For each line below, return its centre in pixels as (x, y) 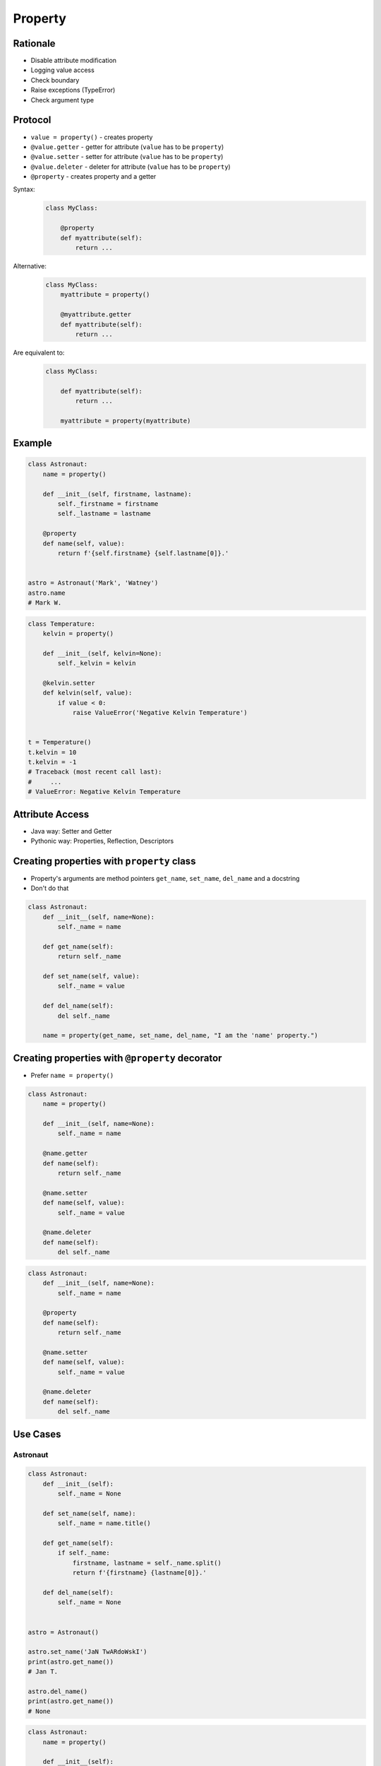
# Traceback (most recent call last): (95, 772)
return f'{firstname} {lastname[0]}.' (140, 1573)
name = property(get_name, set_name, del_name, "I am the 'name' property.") (181, 1036)
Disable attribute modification (73, 61)
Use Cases (37, 1434)
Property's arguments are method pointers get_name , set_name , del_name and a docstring (165, 878)
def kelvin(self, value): (87, 693)
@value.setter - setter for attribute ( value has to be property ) (127, 157)
